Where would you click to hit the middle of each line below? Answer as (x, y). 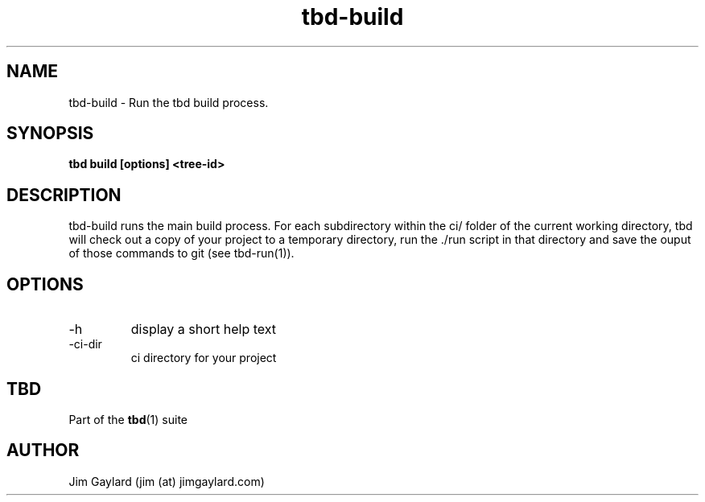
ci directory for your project (204, 358)
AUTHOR (43, 451)
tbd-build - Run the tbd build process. (169, 102)
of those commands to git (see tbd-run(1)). (181, 253)
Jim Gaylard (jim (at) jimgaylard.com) (167, 481)
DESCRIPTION (64, 195)
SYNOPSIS (50, 134)
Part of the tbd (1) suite (128, 419)
